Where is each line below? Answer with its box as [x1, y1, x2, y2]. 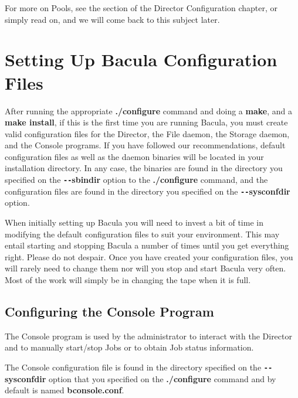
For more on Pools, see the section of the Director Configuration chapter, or [5, 2, 278, 13]
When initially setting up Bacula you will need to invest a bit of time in [5, 216, 263, 228]
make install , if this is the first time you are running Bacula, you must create [5, 116, 288, 128]
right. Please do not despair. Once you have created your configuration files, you [5, 250, 293, 263]
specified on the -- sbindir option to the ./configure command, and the [5, 174, 268, 186]
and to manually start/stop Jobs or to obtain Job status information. [5, 341, 254, 353]
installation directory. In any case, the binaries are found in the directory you [5, 162, 283, 174]
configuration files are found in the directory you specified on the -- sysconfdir [5, 185, 290, 197]
